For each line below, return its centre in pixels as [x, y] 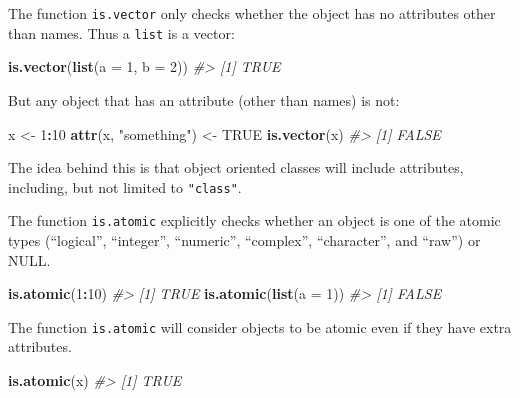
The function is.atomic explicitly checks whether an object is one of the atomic [254, 220]
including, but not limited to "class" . [125, 186]
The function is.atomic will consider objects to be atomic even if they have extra [260, 326]
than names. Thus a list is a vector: [121, 32]
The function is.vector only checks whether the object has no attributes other [252, 13]
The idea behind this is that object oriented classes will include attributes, [236, 167]
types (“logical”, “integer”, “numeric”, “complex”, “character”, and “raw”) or [244, 240]
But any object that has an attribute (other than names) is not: [204, 99]
